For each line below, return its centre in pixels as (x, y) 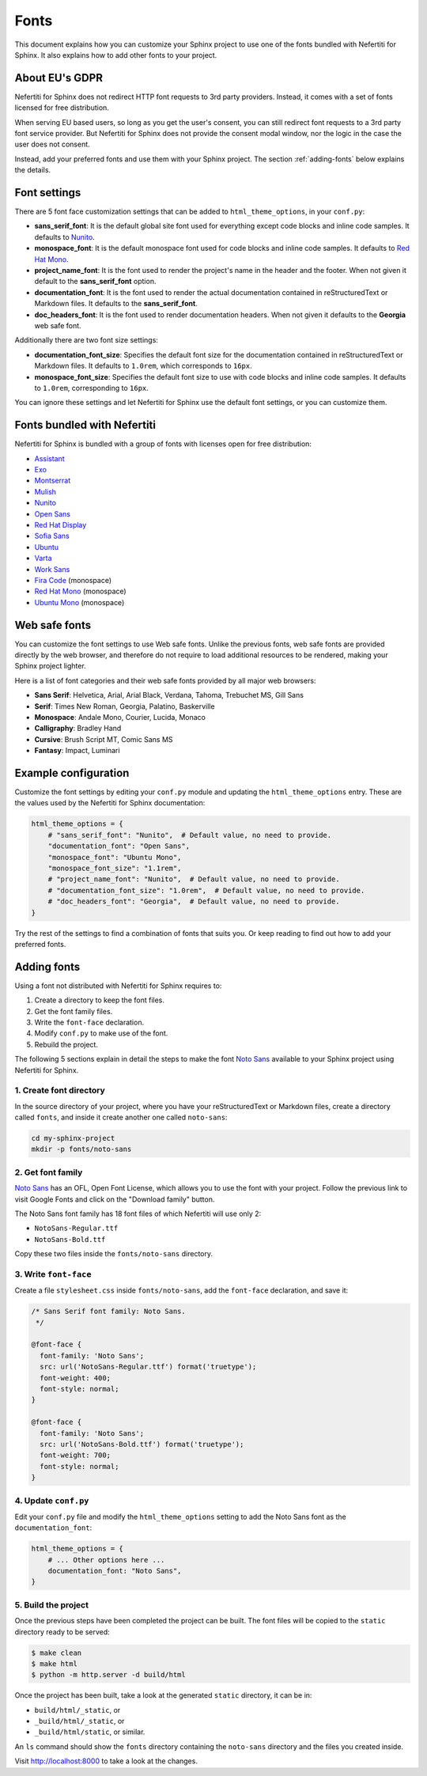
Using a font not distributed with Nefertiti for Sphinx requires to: (118, 986)
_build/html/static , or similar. (90, 1732)
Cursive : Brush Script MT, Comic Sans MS (104, 739)
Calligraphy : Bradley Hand (78, 729)
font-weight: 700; (75, 1455)
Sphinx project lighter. (50, 666)
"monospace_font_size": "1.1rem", (115, 868)
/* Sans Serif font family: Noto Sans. (108, 1312)
